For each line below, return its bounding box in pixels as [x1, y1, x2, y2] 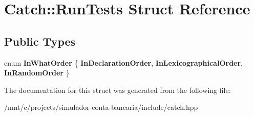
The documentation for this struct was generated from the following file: [4, 84, 231, 95]
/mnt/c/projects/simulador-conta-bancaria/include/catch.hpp [4, 102, 198, 112]
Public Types [4, 33, 76, 49]
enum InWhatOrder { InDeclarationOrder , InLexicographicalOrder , [4, 57, 243, 68]
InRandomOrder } [4, 67, 70, 78]
